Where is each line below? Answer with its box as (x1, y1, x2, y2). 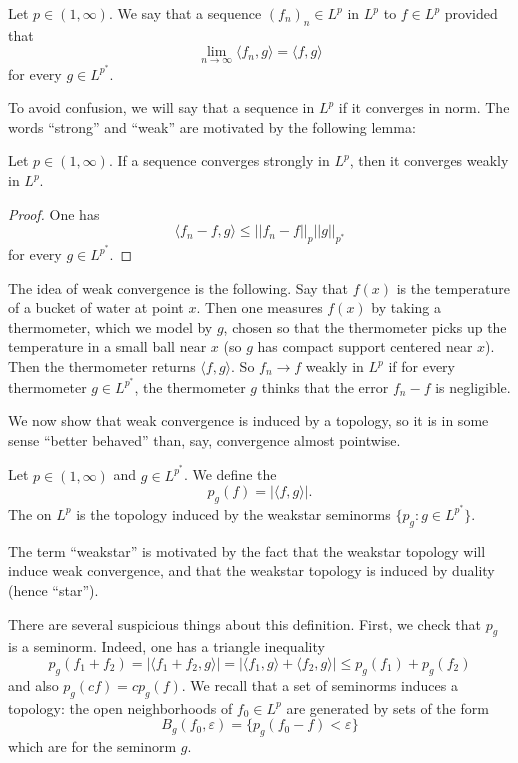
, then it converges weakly (349, 150, 509, 171)
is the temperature (396, 277, 510, 298)
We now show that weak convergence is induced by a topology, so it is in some (8, 410, 489, 431)
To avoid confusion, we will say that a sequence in (8, 97, 315, 118)
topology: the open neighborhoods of (8, 697, 233, 718)
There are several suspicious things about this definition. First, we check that (8, 613, 481, 634)
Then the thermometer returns (8, 356, 196, 377)
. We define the (183, 464, 277, 485)
